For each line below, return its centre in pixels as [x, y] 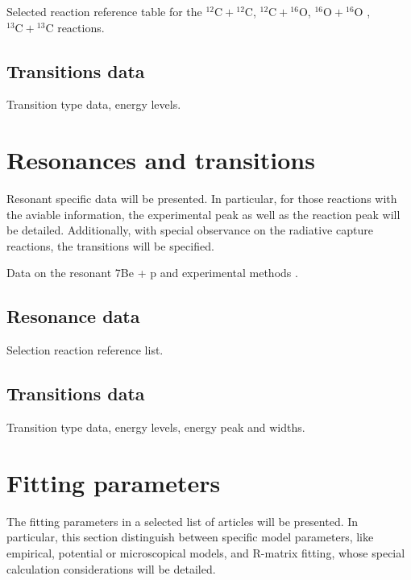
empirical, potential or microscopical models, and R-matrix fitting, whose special [206, 552]
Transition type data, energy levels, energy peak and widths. [156, 427]
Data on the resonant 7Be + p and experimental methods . [152, 273]
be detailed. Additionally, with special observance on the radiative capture [190, 230]
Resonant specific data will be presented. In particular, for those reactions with [202, 199]
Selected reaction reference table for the [104, 11]
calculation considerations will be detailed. [111, 568]
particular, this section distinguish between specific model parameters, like [190, 537]
